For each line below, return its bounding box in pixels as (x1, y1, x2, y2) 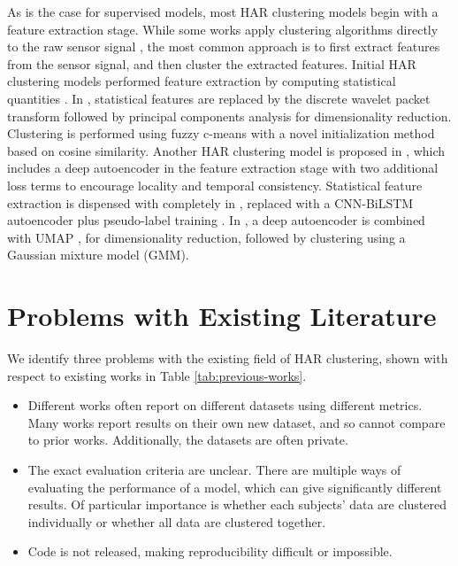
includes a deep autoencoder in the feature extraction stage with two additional (7, 159, 439, 177)
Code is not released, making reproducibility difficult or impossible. (27, 542, 393, 561)
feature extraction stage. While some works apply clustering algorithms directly (7, 19, 439, 38)
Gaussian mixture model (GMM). (7, 245, 189, 264)
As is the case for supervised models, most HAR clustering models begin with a (7, 3, 439, 20)
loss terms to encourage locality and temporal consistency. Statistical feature (7, 175, 423, 194)
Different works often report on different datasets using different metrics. (27, 396, 423, 415)
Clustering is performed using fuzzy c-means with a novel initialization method (7, 124, 435, 143)
